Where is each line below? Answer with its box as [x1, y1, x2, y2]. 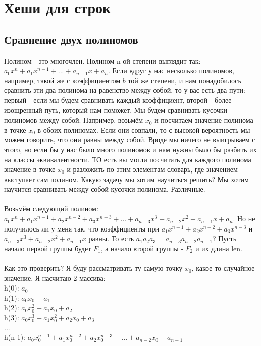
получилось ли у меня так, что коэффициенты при [4, 223, 159, 234]
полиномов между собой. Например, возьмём [4, 114, 143, 125]
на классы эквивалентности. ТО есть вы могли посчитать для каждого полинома [4, 154, 251, 164]
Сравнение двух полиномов [4, 31, 138, 47]
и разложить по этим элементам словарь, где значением [67, 164, 238, 175]
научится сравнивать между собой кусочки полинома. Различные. [4, 184, 205, 194]
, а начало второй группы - [100, 243, 183, 253]
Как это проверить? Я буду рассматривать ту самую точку [4, 263, 183, 273]
